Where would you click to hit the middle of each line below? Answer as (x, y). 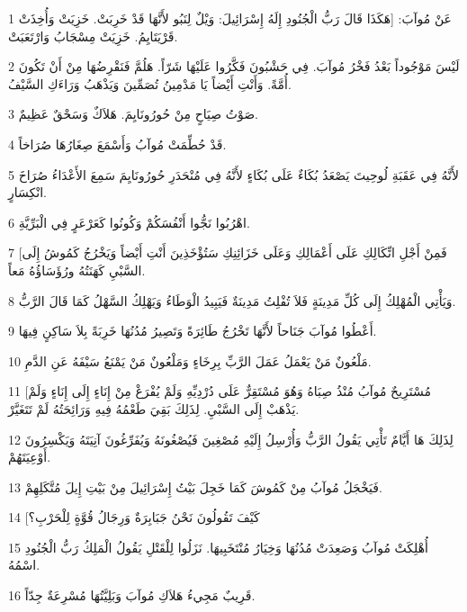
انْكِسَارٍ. (27, 192)
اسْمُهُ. (24, 565)
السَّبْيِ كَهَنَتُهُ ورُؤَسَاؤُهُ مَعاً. (77, 270)
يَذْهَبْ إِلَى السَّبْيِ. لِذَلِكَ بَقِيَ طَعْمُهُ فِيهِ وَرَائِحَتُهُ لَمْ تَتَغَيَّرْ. (154, 408)
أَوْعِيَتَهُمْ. (30, 457)
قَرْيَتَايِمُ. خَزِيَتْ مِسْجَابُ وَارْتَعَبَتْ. (93, 36)
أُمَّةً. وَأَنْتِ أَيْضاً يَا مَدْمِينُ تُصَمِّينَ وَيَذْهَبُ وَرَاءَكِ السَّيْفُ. (150, 83)
